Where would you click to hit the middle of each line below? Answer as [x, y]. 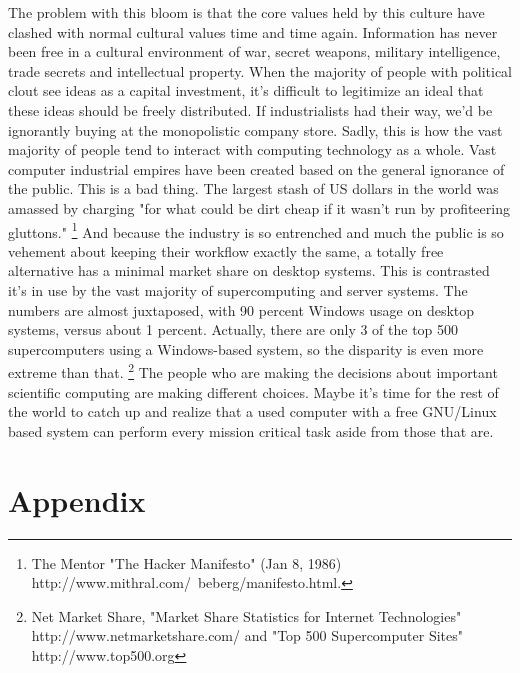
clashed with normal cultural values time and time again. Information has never [253, 31]
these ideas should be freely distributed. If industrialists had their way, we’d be [250, 109]
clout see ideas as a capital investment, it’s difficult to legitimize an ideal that [246, 90]
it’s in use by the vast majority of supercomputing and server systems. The [238, 289]
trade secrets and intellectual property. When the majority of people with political [260, 70]
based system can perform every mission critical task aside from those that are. [251, 430]
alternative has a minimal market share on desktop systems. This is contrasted [249, 270]
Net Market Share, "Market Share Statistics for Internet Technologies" [246, 615]
